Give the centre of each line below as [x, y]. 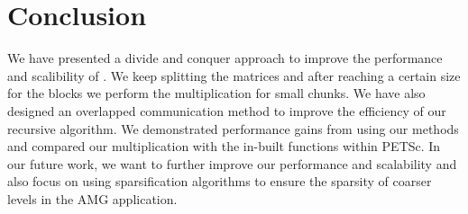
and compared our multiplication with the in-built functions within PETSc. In [224, 146]
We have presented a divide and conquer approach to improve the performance [225, 58]
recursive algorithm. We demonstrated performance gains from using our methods [233, 128]
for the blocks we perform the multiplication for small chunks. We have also [216, 93]
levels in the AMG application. [92, 198]
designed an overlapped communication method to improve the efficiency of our [227, 110]
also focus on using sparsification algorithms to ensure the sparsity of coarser [220, 181]
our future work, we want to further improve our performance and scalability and [232, 163]
